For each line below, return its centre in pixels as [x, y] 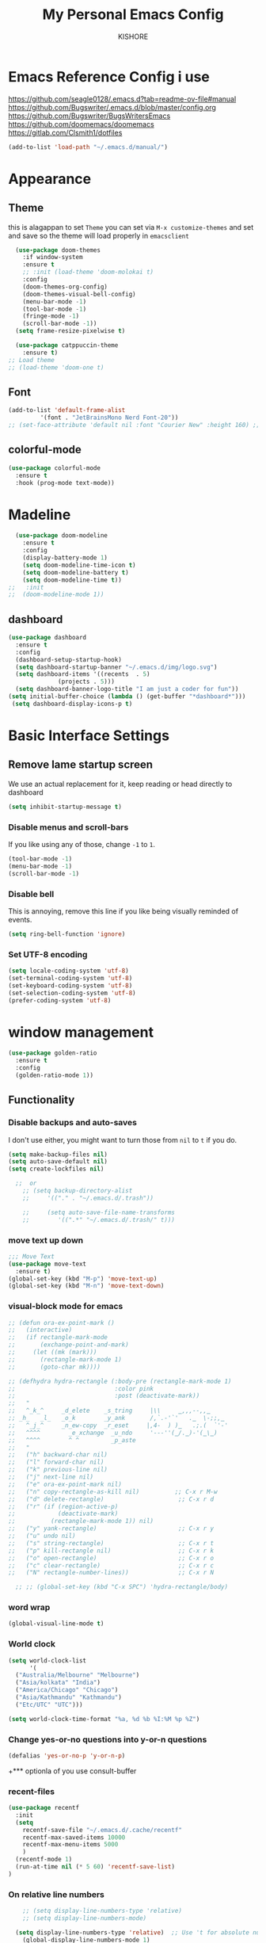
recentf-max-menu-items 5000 [70, 1845]
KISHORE [133, 36]
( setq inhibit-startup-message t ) [65, 807]
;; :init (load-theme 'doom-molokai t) [88, 272]
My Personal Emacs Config [133, 15]
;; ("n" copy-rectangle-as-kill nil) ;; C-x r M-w [113, 1491]
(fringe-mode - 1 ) [51, 316]
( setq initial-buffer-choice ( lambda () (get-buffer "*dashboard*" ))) [127, 697]
